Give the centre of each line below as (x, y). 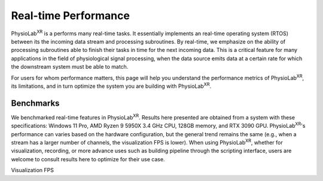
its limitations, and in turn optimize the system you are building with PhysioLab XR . (111, 85)
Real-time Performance (70, 16)
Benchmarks (35, 103)
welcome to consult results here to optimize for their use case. (88, 159)
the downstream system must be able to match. (70, 67)
